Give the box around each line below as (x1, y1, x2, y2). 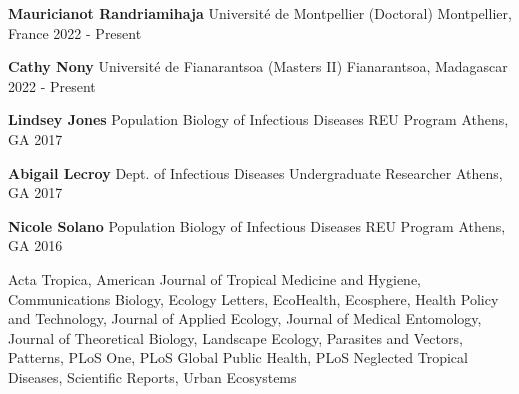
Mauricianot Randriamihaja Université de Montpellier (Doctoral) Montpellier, (8, 3, 512, 23)
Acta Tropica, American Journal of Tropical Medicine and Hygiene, (8, 268, 421, 289)
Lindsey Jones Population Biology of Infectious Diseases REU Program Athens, (8, 109, 509, 130)
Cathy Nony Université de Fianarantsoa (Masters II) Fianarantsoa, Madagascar (8, 56, 508, 77)
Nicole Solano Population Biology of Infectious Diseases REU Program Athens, (8, 215, 506, 236)
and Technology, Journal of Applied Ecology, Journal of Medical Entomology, (8, 308, 482, 329)
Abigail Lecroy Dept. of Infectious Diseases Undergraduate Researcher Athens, (8, 162, 503, 183)
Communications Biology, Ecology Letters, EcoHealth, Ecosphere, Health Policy (8, 288, 499, 309)
